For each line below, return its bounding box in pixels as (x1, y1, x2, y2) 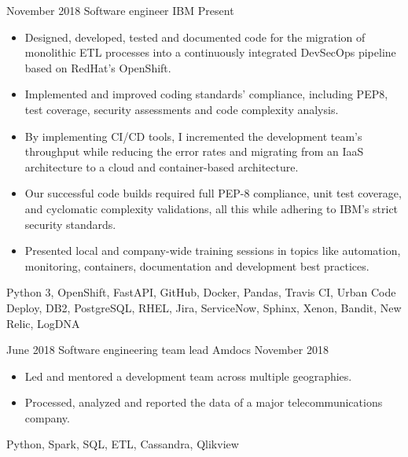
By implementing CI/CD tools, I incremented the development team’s (24, 127, 362, 144)
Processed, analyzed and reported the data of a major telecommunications (24, 394, 383, 411)
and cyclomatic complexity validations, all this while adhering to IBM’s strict (24, 200, 399, 216)
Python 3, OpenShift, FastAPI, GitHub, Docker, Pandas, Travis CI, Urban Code (6, 284, 396, 300)
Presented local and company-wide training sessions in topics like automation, (24, 242, 401, 259)
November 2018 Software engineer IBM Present (6, 2, 234, 18)
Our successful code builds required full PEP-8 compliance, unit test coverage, (24, 185, 402, 201)
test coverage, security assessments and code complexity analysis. (24, 101, 339, 117)
